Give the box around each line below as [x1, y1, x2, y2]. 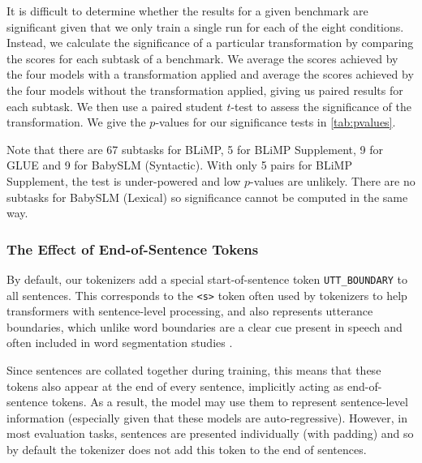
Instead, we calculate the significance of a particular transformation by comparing [6, 34, 414, 51]
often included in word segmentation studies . [6, 334, 233, 351]
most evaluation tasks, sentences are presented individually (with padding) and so [6, 425, 414, 442]
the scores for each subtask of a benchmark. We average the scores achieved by [6, 49, 398, 66]
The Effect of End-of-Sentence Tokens [6, 238, 259, 259]
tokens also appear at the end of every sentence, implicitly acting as [6, 377, 344, 394]
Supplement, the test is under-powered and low [6, 172, 241, 189]
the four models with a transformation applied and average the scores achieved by [6, 66, 414, 83]
